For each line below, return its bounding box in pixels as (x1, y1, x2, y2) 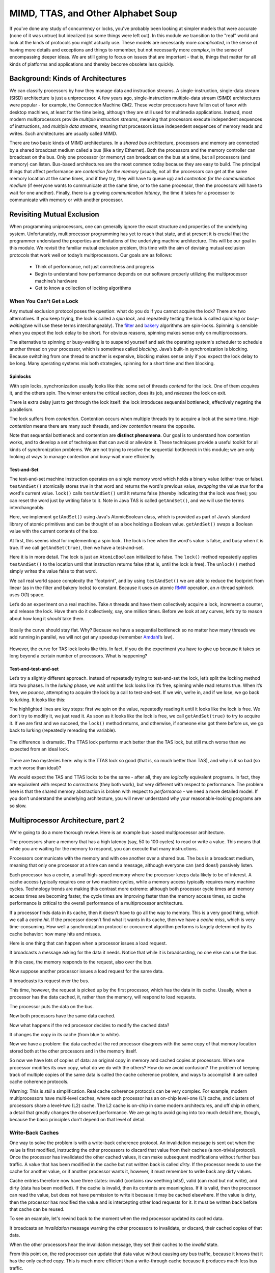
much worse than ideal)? (9, 764, 61, 771)
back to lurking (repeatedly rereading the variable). (9, 727, 117, 733)
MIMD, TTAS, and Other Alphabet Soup (9, 8, 178, 19)
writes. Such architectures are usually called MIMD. (9, 130, 117, 136)
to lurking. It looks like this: (9, 697, 66, 703)
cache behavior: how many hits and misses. (9, 931, 101, 937)
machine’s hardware (35, 278, 77, 284)
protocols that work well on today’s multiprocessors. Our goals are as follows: (9, 252, 173, 258)
